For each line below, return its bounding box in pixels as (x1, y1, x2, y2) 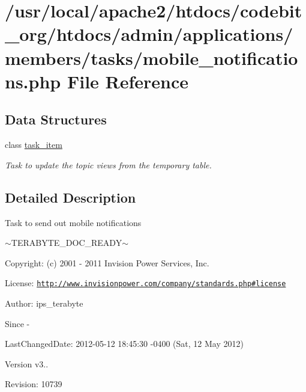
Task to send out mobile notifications (5, 216, 142, 228)
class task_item (5, 138, 62, 151)
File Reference (67, 69, 189, 93)
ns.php (5, 69, 61, 93)
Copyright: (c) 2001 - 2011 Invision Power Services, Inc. (5, 256, 209, 269)
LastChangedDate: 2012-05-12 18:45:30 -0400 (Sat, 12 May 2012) (5, 337, 244, 350)
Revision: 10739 (5, 378, 62, 390)
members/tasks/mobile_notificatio (5, 45, 298, 70)
